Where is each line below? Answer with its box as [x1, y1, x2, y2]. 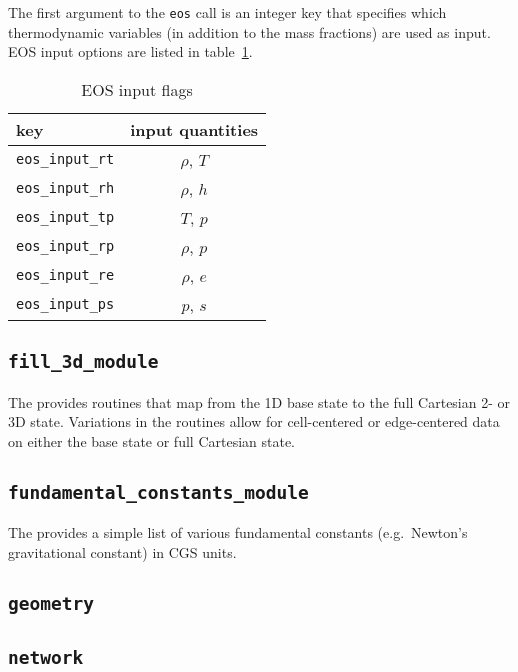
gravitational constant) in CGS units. [8, 541, 237, 562]
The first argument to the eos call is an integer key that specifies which [8, 2, 447, 22]
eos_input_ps [16, 296, 115, 313]
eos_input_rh [16, 180, 115, 197]
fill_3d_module [8, 351, 159, 373]
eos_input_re [16, 267, 115, 284]
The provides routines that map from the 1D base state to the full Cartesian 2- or [8, 391, 511, 412]
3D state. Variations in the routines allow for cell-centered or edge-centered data [8, 411, 500, 432]
